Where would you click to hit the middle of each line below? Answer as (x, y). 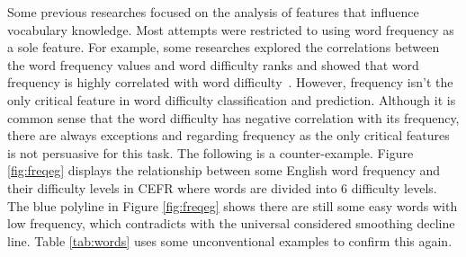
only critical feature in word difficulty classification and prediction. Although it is (232, 99)
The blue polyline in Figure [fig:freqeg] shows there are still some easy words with (233, 205)
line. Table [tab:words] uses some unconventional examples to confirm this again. (230, 240)
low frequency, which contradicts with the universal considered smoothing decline (231, 223)
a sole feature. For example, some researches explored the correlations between (224, 47)
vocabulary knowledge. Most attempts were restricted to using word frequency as (231, 29)
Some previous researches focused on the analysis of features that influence (213, 12)
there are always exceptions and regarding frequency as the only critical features (229, 135)
